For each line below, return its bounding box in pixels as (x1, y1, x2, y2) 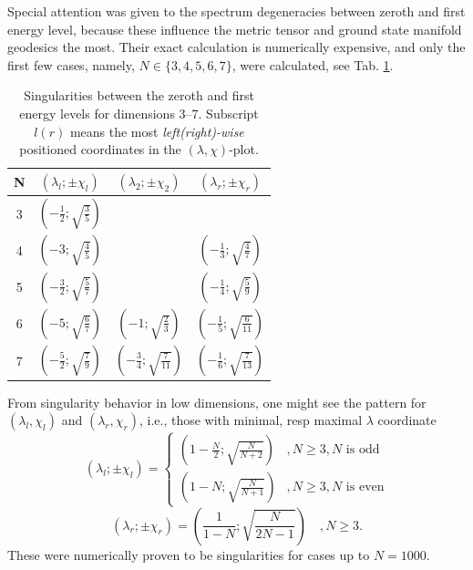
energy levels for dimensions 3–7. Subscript (19, 103, 259, 122)
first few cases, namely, (7, 55, 135, 74)
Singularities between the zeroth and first (24, 86, 254, 105)
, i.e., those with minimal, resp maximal (139, 410, 363, 430)
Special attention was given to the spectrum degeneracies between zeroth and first (7, 2, 466, 20)
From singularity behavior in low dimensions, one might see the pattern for (7, 392, 427, 411)
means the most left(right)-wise (69, 121, 244, 140)
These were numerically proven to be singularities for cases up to (7, 544, 370, 564)
